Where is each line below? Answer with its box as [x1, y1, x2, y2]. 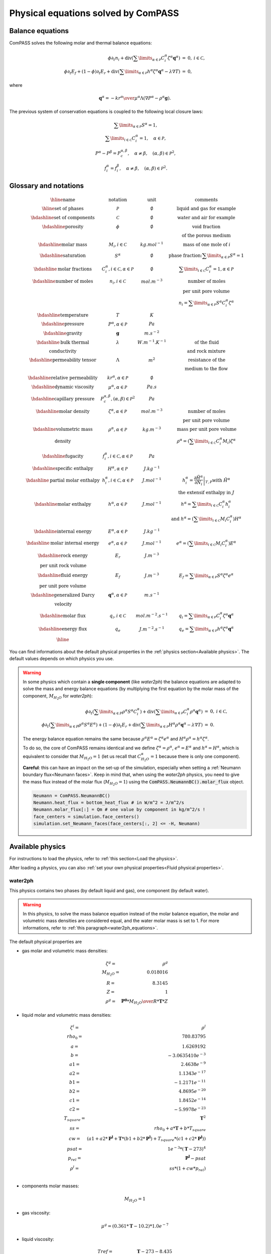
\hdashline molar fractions [33, 266, 92, 272]
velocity [54, 601, 72, 607]
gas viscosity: [22, 1210, 51, 1216]
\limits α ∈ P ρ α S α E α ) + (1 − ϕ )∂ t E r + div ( [55, 721, 142, 729]
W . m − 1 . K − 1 [137, 339, 167, 345]
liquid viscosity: [22, 1236, 55, 1242]
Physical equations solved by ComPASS [9, 8, 179, 19]
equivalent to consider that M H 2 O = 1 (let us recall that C [23, 753, 142, 761]
